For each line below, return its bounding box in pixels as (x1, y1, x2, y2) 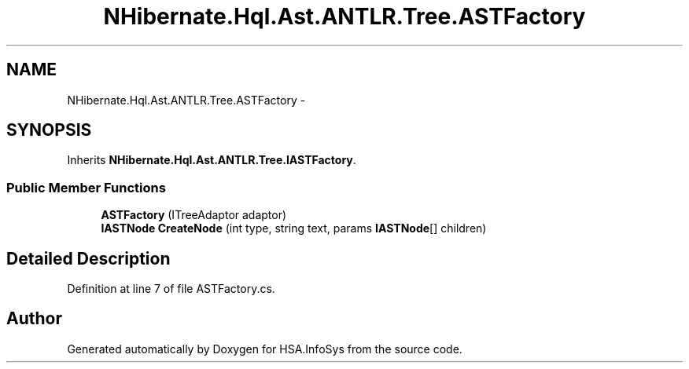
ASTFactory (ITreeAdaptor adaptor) (101, 208, 287, 222)
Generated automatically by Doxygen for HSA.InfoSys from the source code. (67, 342, 462, 356)
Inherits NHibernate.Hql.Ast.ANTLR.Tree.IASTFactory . (67, 153, 356, 167)
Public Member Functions (6, 179, 166, 195)
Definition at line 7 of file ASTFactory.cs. (67, 282, 275, 296)
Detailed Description (6, 248, 171, 269)
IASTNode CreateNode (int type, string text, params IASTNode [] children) (101, 221, 487, 236)
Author (6, 309, 62, 329)
